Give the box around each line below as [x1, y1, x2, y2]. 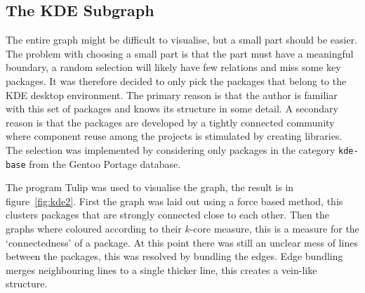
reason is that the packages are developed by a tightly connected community [6, 115, 335, 129]
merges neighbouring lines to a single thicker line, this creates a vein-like [6, 262, 317, 277]
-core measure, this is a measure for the [190, 221, 359, 236]
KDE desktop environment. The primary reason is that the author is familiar [6, 87, 338, 102]
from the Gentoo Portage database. [29, 156, 181, 171]
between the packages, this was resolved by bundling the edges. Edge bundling [6, 249, 343, 263]
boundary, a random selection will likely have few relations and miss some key [6, 60, 341, 74]
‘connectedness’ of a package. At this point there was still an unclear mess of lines [6, 235, 358, 249]
